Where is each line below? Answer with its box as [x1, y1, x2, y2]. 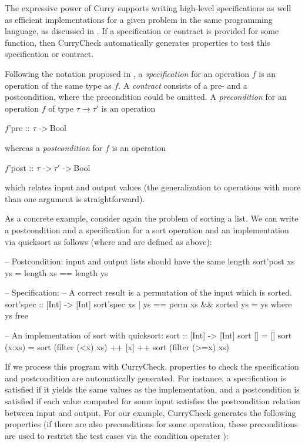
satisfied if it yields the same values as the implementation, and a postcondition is [5, 383, 300, 395]
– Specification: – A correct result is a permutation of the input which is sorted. [5, 286, 292, 299]
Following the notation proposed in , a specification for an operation [5, 67, 250, 79]
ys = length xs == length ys [5, 266, 108, 279]
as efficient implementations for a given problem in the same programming [5, 13, 273, 25]
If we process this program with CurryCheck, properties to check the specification [5, 360, 299, 373]
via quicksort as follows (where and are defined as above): [5, 235, 212, 247]
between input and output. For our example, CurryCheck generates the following [5, 406, 296, 418]
